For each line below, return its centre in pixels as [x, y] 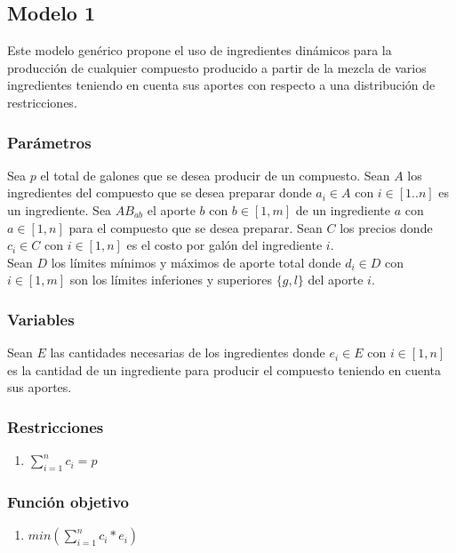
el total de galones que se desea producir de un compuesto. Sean [215, 175]
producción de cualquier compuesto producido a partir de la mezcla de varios [217, 67]
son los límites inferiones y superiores [171, 280]
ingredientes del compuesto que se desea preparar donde [160, 192]
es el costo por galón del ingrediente [224, 245]
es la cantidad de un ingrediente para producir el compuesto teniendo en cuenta [224, 369]
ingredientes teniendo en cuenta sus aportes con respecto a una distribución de [221, 85]
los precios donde [386, 227]
